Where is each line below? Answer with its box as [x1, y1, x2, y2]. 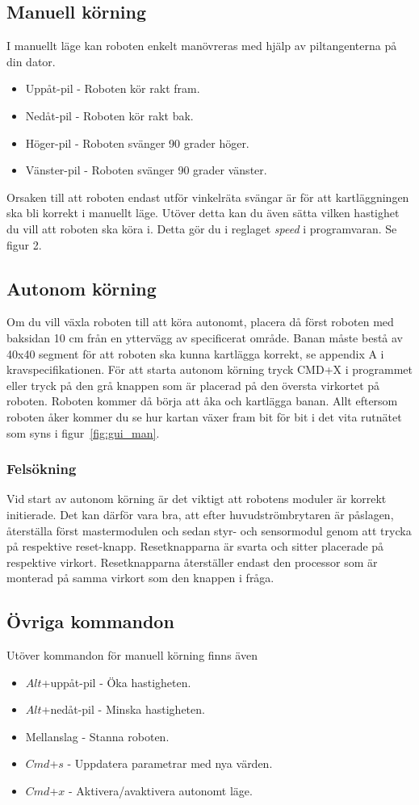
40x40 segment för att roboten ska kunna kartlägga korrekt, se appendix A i [6, 345, 384, 362]
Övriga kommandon [6, 609, 174, 634]
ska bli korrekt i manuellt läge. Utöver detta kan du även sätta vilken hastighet [6, 204, 400, 221]
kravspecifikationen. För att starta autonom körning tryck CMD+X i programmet [6, 361, 413, 378]
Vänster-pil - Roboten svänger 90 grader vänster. [25, 161, 267, 178]
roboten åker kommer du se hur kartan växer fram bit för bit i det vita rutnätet [6, 408, 402, 425]
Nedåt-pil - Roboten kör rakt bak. [25, 107, 194, 124]
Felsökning [6, 459, 77, 479]
